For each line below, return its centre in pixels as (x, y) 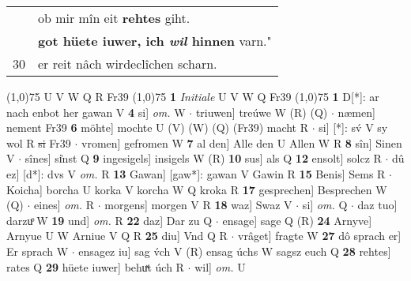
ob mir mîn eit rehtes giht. (114, 18)
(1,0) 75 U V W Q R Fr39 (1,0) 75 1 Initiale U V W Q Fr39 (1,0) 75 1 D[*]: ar (193, 96)
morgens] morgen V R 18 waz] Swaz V (198, 205)
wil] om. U (220, 266)
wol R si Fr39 (39, 142)
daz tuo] (377, 205)
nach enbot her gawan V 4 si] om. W (96, 112)
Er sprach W (38, 251)
